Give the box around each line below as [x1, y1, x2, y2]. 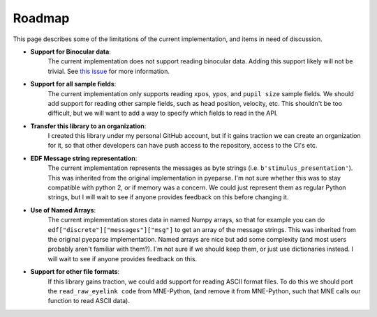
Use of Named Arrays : [30, 206, 96, 214]
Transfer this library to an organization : [30, 122, 147, 130]
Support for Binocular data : [30, 47, 111, 56]
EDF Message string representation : [30, 154, 138, 162]
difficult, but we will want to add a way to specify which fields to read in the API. [47, 109, 279, 118]
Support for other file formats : [30, 268, 120, 276]
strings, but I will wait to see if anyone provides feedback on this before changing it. [47, 193, 289, 201]
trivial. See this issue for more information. [47, 67, 170, 75]
